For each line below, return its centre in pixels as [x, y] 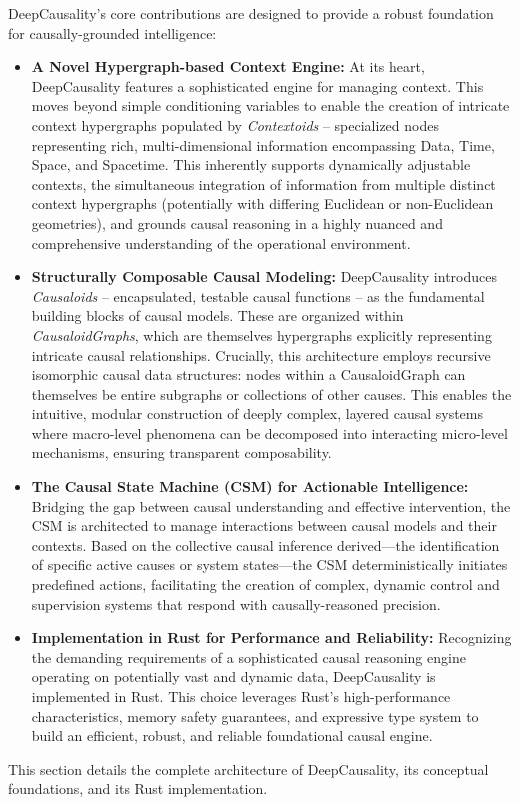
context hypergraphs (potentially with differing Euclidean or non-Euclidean [262, 203]
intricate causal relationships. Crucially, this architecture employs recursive [261, 354]
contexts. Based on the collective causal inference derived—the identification [265, 544]
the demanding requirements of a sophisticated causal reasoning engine [248, 656]
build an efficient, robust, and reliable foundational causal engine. [232, 735]
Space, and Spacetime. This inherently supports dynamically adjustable [251, 164]
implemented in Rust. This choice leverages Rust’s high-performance [241, 696]
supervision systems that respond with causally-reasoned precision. [236, 603]
